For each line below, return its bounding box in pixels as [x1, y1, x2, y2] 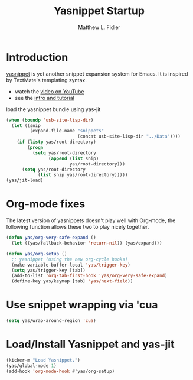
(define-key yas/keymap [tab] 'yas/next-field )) [11, 278, 133, 284]
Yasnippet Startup [54, 4, 145, 18]
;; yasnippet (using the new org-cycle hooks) [11, 256, 128, 262]
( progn [27, 145, 44, 151]
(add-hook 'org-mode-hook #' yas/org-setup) [6, 368, 115, 374]
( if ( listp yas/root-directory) [17, 139, 96, 145]
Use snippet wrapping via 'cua [6, 298, 158, 311]
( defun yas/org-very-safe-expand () [6, 235, 96, 241]
